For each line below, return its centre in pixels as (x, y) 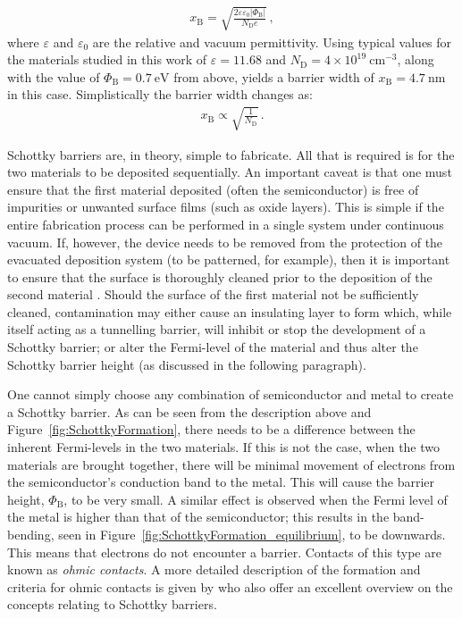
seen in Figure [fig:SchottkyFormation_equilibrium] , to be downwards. (252, 534)
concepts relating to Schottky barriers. (112, 604)
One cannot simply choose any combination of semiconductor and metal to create (231, 394)
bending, (31, 534)
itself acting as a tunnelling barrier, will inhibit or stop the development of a (217, 329)
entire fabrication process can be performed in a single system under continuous (226, 224)
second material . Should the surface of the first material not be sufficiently (213, 294)
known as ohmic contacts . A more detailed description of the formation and (214, 569)
